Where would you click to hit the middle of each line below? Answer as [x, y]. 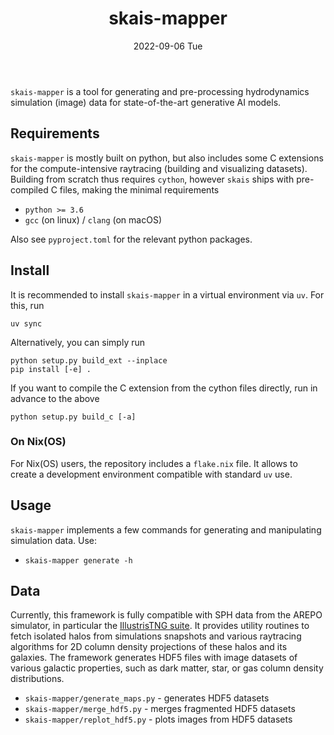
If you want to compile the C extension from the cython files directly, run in [164, 388]
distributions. [37, 679]
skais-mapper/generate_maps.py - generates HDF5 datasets [147, 698]
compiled [29, 189]
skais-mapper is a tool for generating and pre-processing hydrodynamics [160, 91]
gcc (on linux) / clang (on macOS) [93, 219]
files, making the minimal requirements [139, 189]
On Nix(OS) [38, 442]
